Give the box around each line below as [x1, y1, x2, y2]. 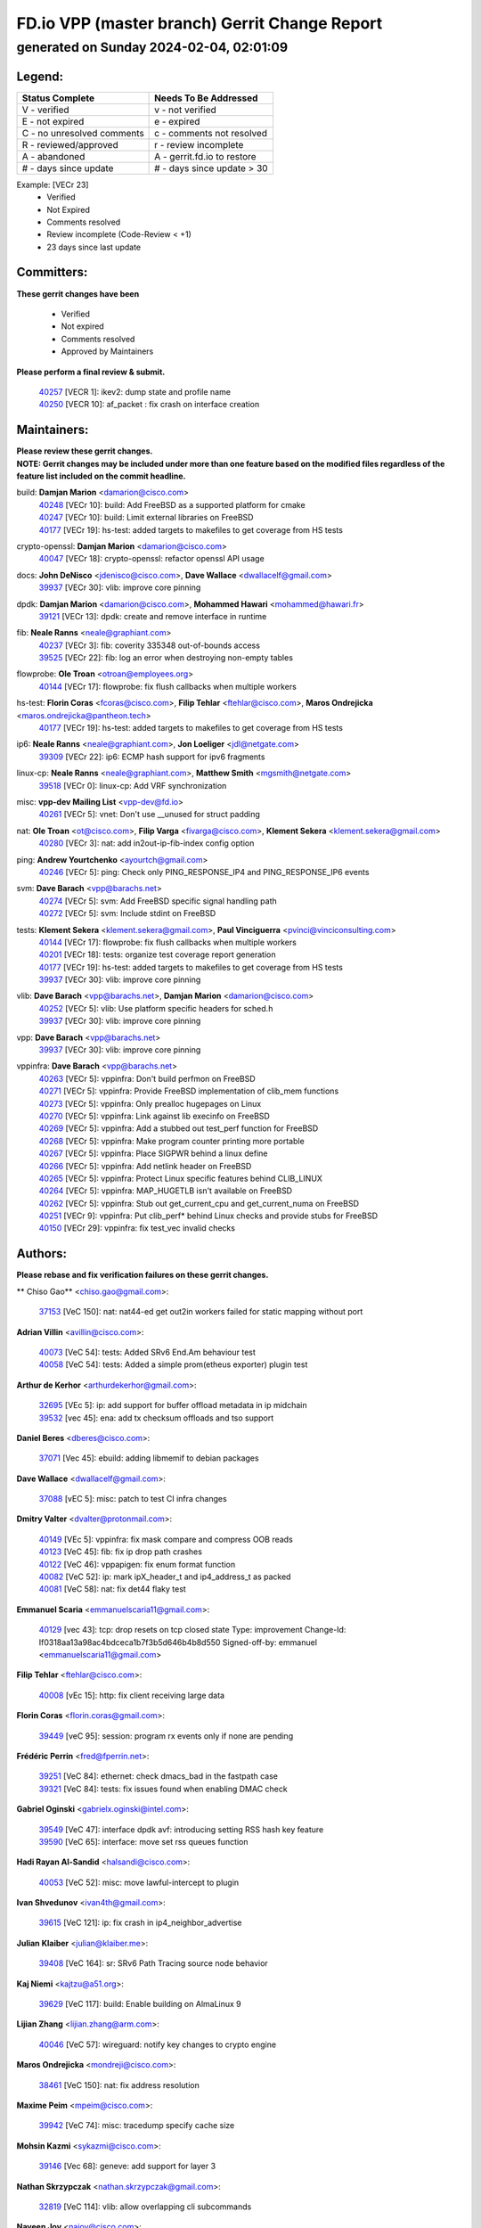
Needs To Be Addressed [154, 92, 258, 104]
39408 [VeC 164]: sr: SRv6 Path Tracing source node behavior [38, 1958, 269, 1969]
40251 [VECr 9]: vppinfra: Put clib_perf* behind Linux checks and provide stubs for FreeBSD [38, 1210, 379, 1221]
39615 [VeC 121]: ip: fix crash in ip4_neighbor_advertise [38, 1917, 242, 1929]
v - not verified [154, 103, 217, 116]
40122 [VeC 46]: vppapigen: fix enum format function [38, 1559, 236, 1569]
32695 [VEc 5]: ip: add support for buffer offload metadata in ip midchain [38, 1400, 307, 1411]
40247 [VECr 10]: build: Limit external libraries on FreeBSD [38, 512, 254, 523]
